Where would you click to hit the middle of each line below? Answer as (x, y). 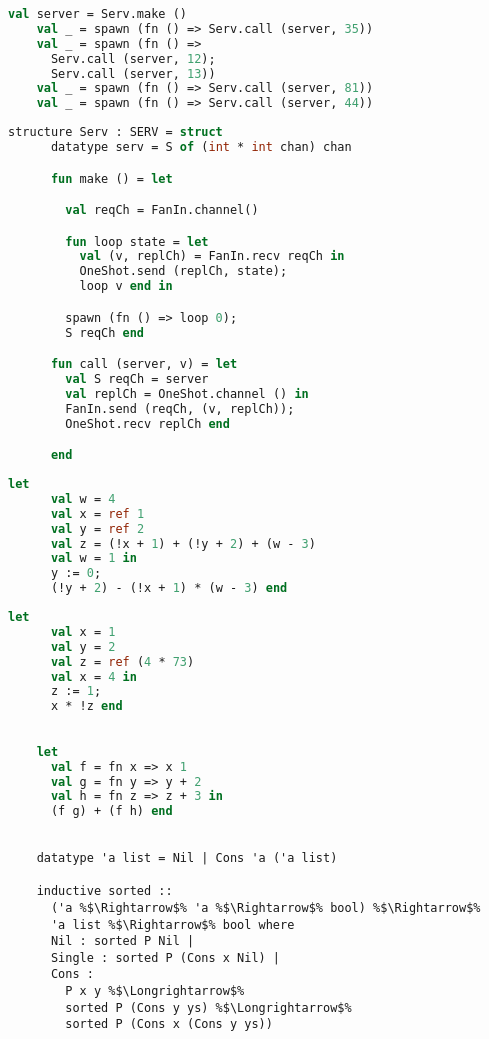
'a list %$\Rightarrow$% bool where (172, 924)
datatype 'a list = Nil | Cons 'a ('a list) (187, 857)
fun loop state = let (137, 241)
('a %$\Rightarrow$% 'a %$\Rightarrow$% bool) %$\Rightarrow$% (265, 907)
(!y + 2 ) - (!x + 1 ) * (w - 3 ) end (169, 588)
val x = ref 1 (97, 513)
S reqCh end (105, 332)
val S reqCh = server (137, 379)
